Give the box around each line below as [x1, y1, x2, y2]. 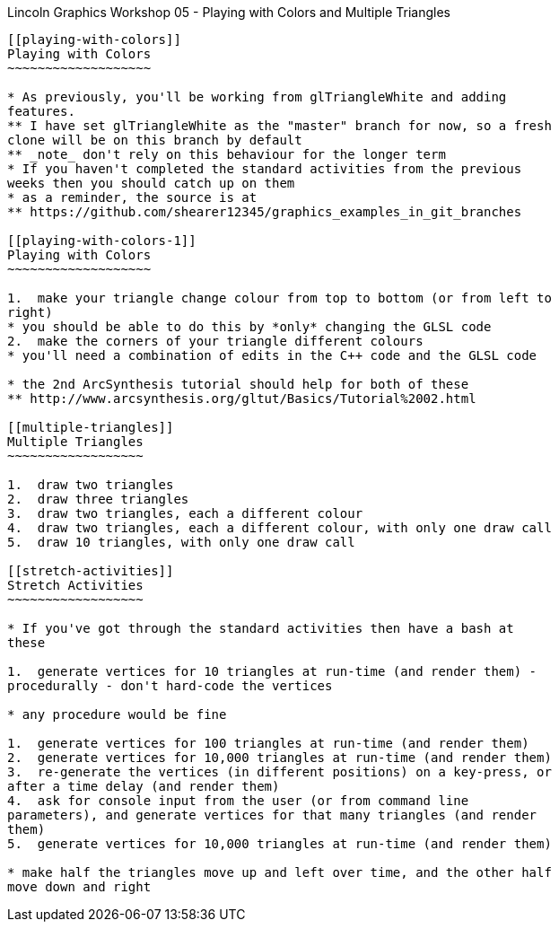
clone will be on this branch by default [7, 133, 302, 147]
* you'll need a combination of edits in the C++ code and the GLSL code [7, 348, 537, 363]
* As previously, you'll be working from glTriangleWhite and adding [7, 90, 507, 104]
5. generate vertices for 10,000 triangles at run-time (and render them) [7, 837, 552, 851]
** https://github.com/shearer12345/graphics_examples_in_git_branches [7, 205, 522, 219]
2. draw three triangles [7, 492, 189, 506]
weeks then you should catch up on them [7, 176, 295, 190]
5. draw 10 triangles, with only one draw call [7, 535, 355, 549]
